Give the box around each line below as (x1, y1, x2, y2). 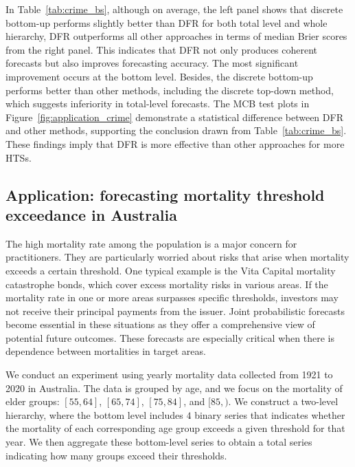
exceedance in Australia (5, 204, 178, 225)
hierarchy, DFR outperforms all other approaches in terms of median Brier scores (5, 29, 347, 43)
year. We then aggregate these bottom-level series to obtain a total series (5, 435, 312, 449)
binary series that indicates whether (194, 407, 345, 422)
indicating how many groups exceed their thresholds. (5, 448, 227, 462)
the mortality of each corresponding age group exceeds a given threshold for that (5, 421, 345, 435)
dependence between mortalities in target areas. (5, 344, 206, 358)
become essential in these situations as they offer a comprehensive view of (5, 317, 315, 332)
